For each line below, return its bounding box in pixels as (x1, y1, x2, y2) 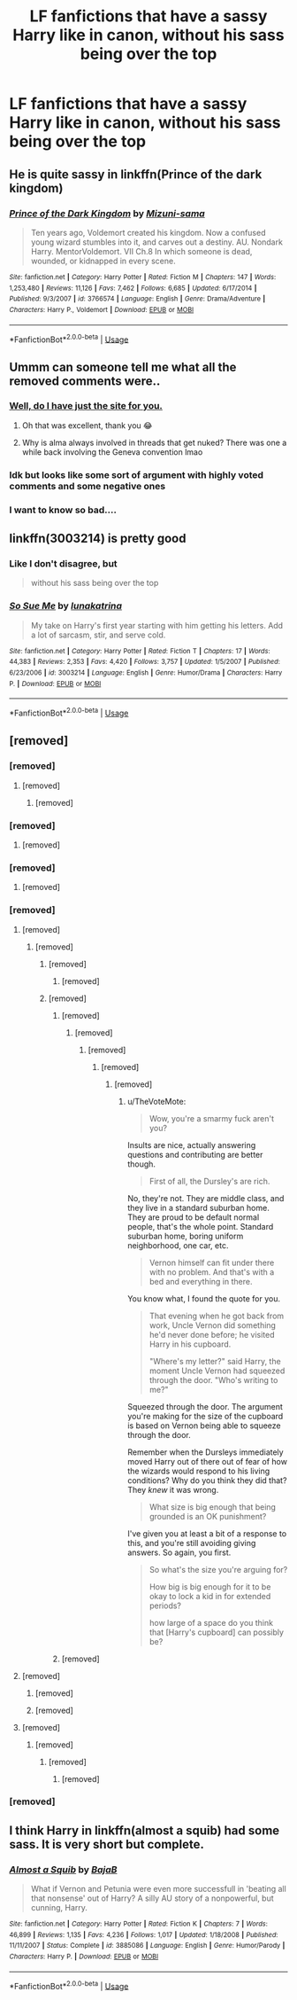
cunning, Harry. (30, 1902, 88, 1913)
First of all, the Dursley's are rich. (148, 1176, 270, 1186)
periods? (148, 1600, 182, 1611)
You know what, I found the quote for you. (127, 1293, 281, 1304)
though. (127, 1159, 156, 1169)
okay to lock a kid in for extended (148, 1590, 271, 1601)
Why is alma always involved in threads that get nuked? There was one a (21, 437, 287, 448)
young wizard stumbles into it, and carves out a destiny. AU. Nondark (30, 237, 283, 247)
